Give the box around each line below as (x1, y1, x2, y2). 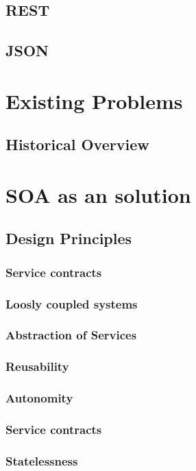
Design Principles (5, 228, 132, 249)
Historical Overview (5, 134, 149, 155)
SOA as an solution (5, 180, 191, 208)
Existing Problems (5, 86, 183, 114)
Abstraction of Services (5, 326, 137, 343)
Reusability (5, 358, 69, 375)
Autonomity (5, 389, 73, 407)
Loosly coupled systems (5, 295, 138, 312)
